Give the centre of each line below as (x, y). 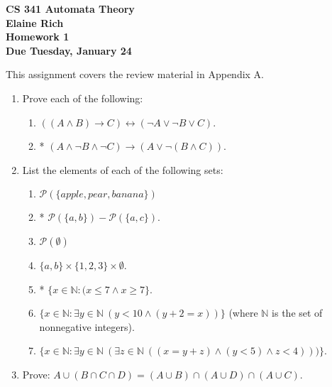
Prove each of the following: (83, 98)
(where (243, 313)
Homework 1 (38, 37)
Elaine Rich (35, 22)
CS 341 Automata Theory (70, 9)
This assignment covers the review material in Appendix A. (135, 74)
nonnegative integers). (87, 326)
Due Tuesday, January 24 (69, 50)
